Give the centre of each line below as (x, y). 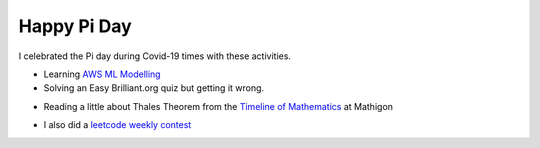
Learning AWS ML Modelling (102, 74)
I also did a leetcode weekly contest (117, 125)
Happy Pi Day (75, 26)
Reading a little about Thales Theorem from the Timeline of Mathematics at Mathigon (218, 106)
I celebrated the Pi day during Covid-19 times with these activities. (155, 56)
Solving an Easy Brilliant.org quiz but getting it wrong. (154, 88)
